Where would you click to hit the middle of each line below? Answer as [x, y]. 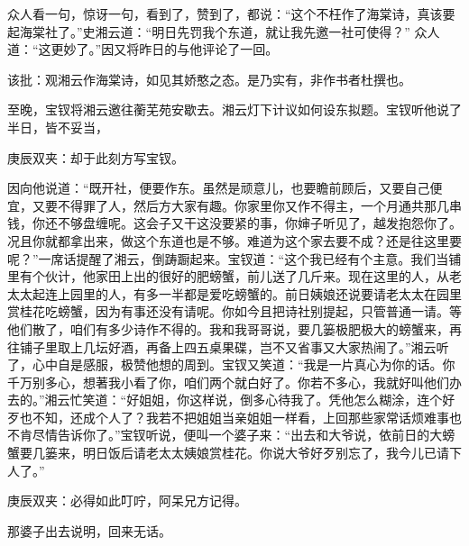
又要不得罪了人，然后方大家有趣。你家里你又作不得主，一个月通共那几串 [247, 205]
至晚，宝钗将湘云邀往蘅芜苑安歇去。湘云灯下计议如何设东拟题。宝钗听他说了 [234, 109]
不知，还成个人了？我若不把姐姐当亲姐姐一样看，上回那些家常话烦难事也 [247, 417]
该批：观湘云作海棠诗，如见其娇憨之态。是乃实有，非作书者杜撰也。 [209, 79]
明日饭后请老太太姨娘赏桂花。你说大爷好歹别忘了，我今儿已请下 [272, 453]
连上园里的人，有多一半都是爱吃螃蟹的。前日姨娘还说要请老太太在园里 [253, 293]
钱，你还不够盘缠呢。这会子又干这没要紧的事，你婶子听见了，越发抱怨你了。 [234, 223]
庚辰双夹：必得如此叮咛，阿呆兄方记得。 [127, 500]
